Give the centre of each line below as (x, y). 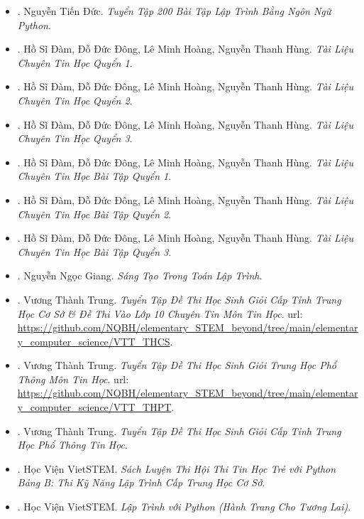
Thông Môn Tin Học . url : (73, 379)
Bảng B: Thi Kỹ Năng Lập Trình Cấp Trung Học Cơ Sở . (141, 482)
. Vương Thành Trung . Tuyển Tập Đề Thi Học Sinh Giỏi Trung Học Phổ (177, 365)
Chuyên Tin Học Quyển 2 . (75, 100)
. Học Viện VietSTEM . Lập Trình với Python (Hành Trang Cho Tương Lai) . (184, 507)
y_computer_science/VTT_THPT (94, 407)
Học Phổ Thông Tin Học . (72, 445)
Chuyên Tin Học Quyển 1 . (75, 62)
